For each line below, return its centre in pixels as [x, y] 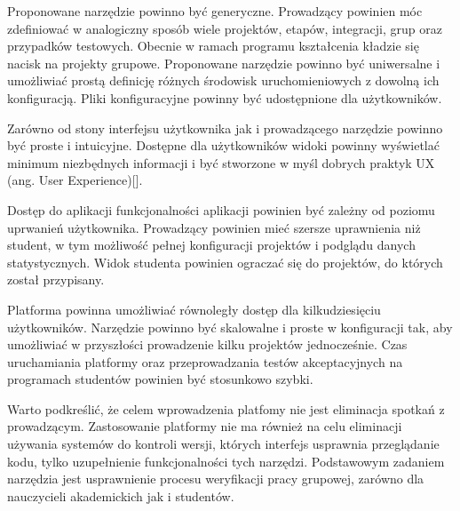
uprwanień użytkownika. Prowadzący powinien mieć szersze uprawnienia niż [214, 227]
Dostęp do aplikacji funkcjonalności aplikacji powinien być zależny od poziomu [221, 209]
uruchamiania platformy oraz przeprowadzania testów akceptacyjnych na [205, 361]
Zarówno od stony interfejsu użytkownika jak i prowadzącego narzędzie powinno [225, 128]
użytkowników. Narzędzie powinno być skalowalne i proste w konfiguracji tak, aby [230, 327]
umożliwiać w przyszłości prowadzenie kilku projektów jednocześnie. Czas [207, 344]
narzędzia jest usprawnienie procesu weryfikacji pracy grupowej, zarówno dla [216, 479]
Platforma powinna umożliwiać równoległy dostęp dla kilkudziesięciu [194, 309]
